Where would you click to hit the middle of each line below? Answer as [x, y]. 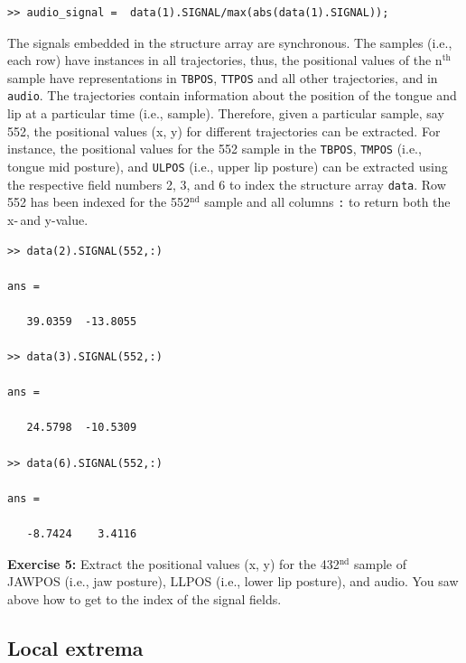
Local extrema [75, 647]
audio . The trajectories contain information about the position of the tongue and [232, 95]
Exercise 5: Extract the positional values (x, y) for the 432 [173, 563]
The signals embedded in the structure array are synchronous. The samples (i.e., [230, 42]
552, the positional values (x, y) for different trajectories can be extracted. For [224, 131]
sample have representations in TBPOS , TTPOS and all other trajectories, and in [223, 77]
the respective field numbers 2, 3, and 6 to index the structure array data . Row [227, 184]
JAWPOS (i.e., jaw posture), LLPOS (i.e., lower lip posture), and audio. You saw [233, 581]
